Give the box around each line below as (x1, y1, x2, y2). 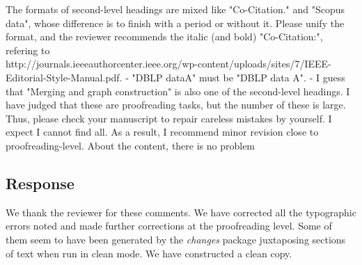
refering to (6, 42, 50, 57)
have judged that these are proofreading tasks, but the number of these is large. (6, 97, 346, 112)
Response (6, 172, 74, 193)
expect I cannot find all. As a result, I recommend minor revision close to (6, 125, 319, 139)
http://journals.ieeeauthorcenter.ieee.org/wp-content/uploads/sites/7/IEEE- (6, 56, 331, 71)
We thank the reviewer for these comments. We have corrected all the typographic (6, 204, 356, 219)
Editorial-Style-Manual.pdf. (6, 70, 123, 84)
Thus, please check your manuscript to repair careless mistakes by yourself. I (6, 111, 332, 125)
